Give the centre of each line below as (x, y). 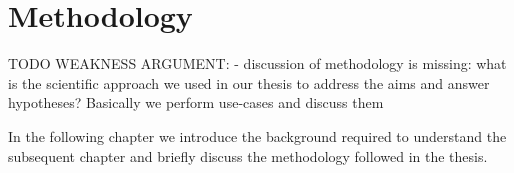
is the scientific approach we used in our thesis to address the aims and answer (249, 82)
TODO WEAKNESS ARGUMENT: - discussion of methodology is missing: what (257, 63)
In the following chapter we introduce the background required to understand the (257, 135)
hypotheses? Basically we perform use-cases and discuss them (196, 102)
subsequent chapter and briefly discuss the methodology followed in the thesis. (248, 155)
